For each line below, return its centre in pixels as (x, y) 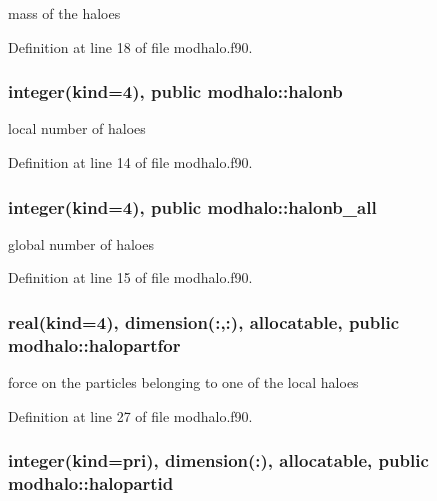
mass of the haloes (64, 13)
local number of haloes (77, 128)
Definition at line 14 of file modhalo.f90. (130, 162)
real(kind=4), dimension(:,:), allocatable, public (204, 321)
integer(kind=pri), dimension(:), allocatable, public (218, 460)
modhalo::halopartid (91, 483)
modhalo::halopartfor (94, 344)
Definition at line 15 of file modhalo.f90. (130, 277)
